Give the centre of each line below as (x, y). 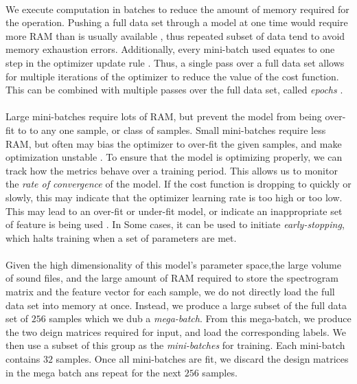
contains (23, 359)
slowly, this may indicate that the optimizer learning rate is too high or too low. (174, 197)
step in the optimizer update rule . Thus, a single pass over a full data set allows (175, 62)
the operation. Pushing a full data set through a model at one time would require (177, 22)
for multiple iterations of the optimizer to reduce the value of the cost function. (172, 76)
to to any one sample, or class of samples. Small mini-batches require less (172, 129)
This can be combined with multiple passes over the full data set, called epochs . (174, 90)
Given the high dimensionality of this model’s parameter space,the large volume (173, 264)
